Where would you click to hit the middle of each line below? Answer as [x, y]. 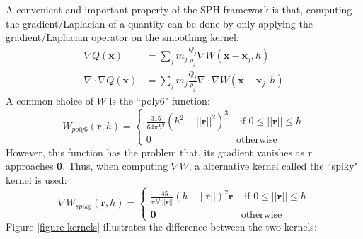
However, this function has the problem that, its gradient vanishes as [155, 152]
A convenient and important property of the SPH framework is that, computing [179, 9]
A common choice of [50, 100]
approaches [30, 166]
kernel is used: [36, 179]
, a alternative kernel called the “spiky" [273, 166]
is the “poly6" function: [160, 100]
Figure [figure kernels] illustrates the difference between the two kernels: [161, 227]
